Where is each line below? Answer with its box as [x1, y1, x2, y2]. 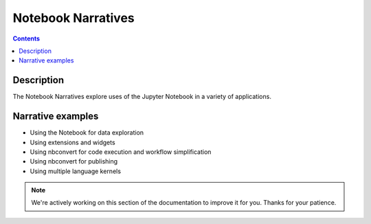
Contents [12, 34, 41, 43]
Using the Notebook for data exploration [30, 128, 144, 137]
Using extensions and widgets [30, 138, 116, 146]
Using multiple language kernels [30, 167, 122, 175]
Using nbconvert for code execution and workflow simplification [30, 148, 212, 156]
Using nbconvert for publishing [30, 157, 118, 166]
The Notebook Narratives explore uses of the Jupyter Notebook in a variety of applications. [12, 93, 271, 101]
